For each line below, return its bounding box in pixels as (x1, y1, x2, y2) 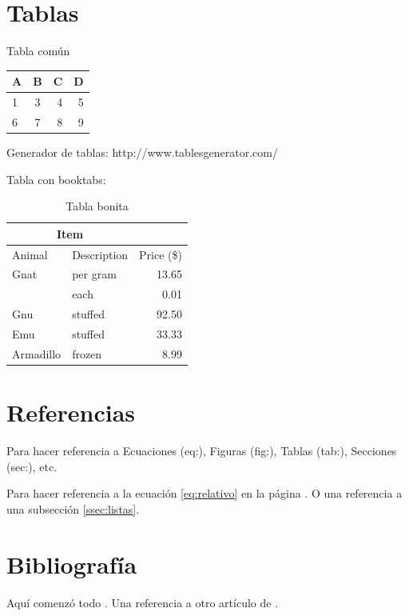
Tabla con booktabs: (6, 170, 106, 187)
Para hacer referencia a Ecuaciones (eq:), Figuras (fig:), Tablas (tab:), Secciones (6, 442, 397, 459)
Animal (12, 246, 48, 262)
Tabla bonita (66, 198, 129, 214)
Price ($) (139, 246, 182, 262)
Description (72, 246, 129, 262)
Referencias (6, 396, 136, 429)
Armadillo (12, 345, 62, 362)
